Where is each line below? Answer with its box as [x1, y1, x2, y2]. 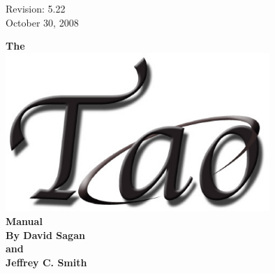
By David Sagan [6, 227, 85, 242]
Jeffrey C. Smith [6, 254, 87, 269]
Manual [6, 213, 43, 228]
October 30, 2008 [6, 15, 79, 29]
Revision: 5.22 [6, 1, 66, 15]
